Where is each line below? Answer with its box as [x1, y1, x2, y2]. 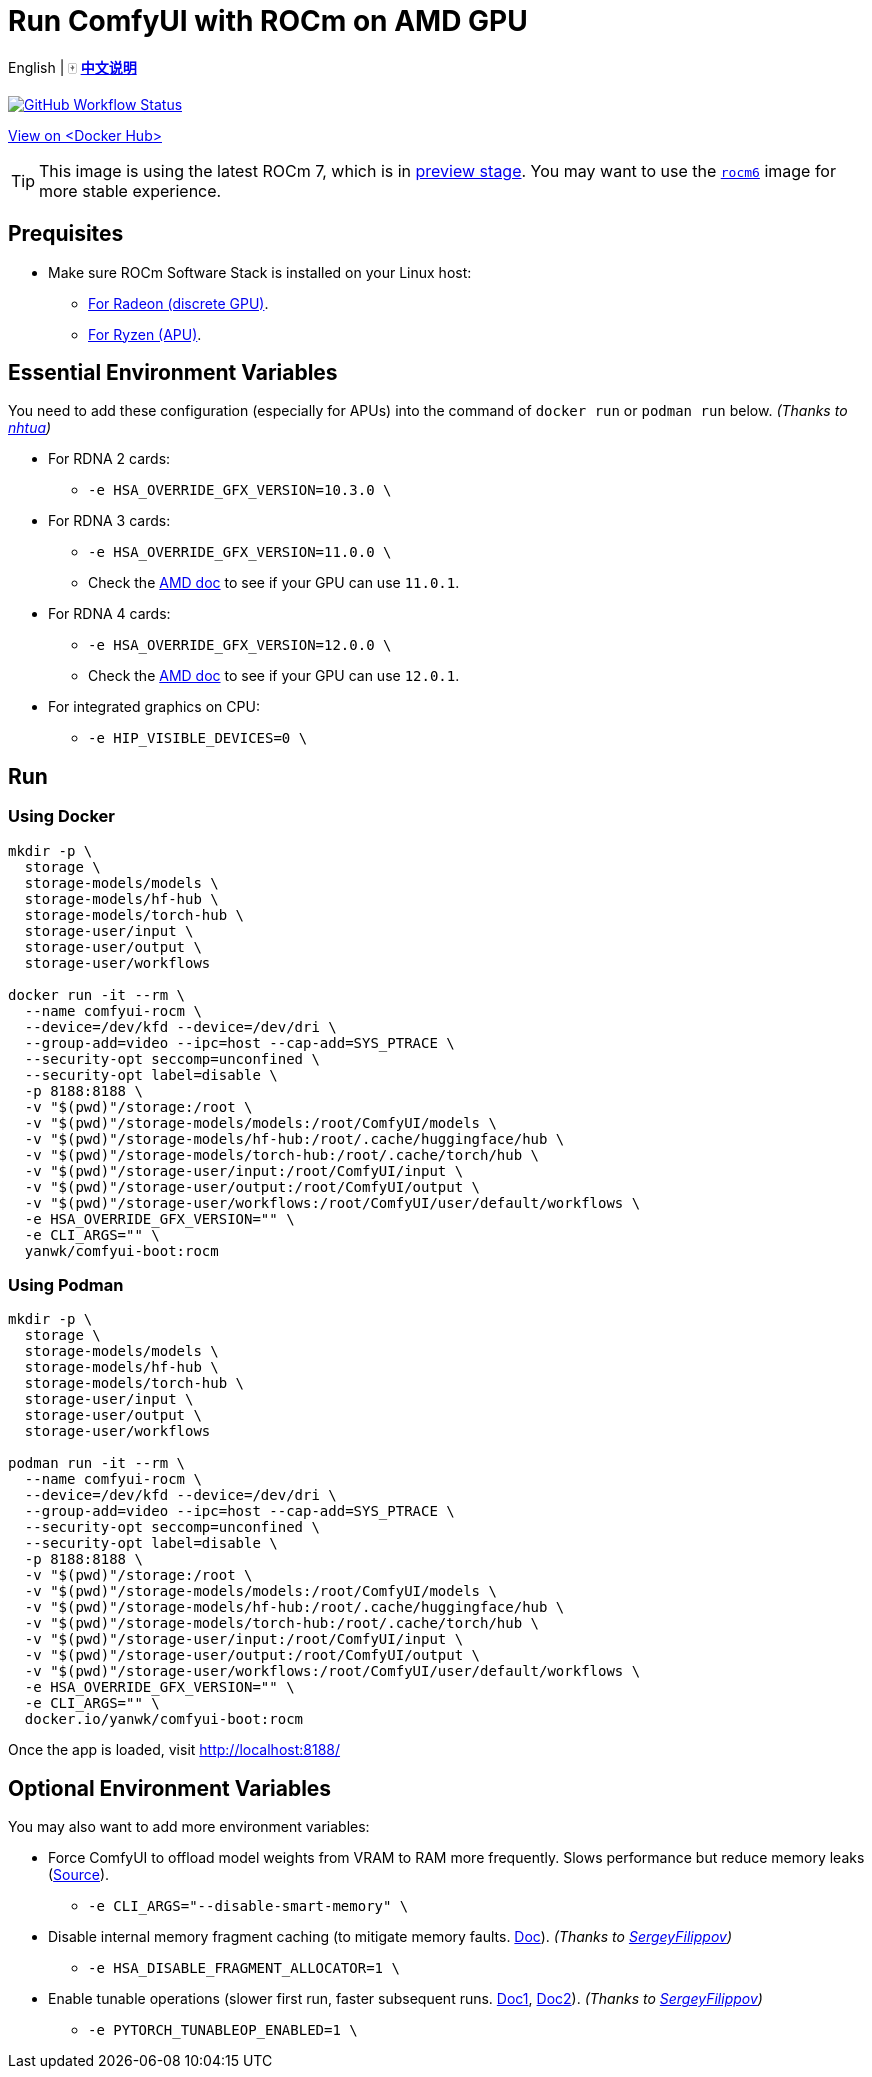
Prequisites [8, 221, 124, 247]
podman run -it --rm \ [8, 1455, 186, 1472]
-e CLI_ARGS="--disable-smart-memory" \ [88, 1898, 409, 1915]
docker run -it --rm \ [8, 986, 186, 1003]
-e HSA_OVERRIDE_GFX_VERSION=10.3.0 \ [88, 482, 392, 499]
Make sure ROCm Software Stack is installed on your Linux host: [48, 263, 472, 281]
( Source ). [48, 1866, 110, 1884]
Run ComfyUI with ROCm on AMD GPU [8, 4, 528, 38]
